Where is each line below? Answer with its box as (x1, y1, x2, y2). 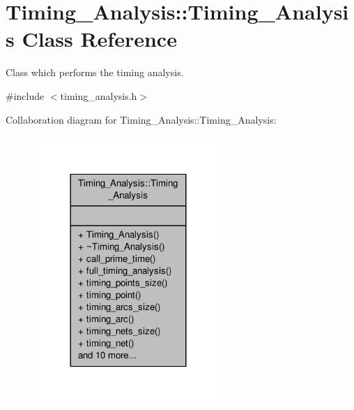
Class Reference (22, 24, 177, 53)
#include (6, 88, 45, 103)
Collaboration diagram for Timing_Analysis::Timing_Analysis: (6, 112, 277, 126)
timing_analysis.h (60, 88, 137, 103)
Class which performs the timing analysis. (6, 65, 184, 80)
